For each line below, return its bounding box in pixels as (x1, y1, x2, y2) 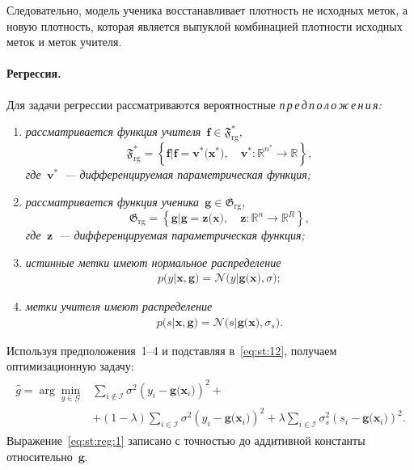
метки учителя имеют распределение (25, 298, 213, 315)
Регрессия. (6, 65, 61, 82)
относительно (6, 447, 73, 464)
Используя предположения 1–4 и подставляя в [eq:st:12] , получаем (6, 341, 337, 358)
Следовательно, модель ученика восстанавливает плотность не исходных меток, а (6, 2, 408, 18)
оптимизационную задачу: (6, 358, 134, 375)
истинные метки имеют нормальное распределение (25, 253, 281, 270)
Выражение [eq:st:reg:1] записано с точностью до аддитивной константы (6, 432, 365, 449)
